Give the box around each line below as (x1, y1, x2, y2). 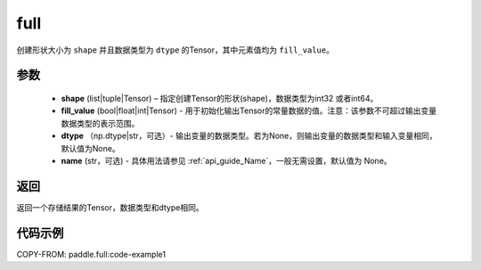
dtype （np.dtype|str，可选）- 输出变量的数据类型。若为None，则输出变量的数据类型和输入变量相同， (61, 130, 437, 142)
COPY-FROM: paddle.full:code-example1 (16, 249, 167, 259)
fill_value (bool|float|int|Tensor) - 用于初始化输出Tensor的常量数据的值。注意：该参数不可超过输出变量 (61, 105, 436, 116)
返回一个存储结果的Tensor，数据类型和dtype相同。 (16, 201, 204, 213)
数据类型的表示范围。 (61, 118, 140, 128)
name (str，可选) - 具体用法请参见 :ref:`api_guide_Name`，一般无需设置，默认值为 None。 (61, 155, 392, 166)
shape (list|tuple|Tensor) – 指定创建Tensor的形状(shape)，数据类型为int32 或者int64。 (61, 93, 379, 103)
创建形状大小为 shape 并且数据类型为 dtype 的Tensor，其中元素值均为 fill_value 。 (16, 45, 334, 55)
